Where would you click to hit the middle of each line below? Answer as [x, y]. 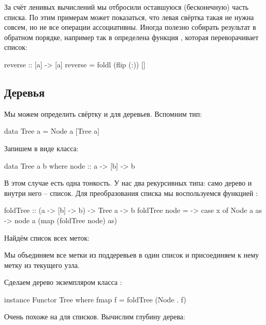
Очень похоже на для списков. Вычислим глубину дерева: [95, 317]
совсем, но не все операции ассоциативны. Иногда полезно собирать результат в [130, 27]
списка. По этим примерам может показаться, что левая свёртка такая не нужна [129, 17]
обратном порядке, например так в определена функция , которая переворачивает [131, 37]
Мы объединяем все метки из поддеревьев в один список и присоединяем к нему [132, 255]
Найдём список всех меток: [47, 237]
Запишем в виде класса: [41, 148]
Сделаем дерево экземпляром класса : [63, 282]
